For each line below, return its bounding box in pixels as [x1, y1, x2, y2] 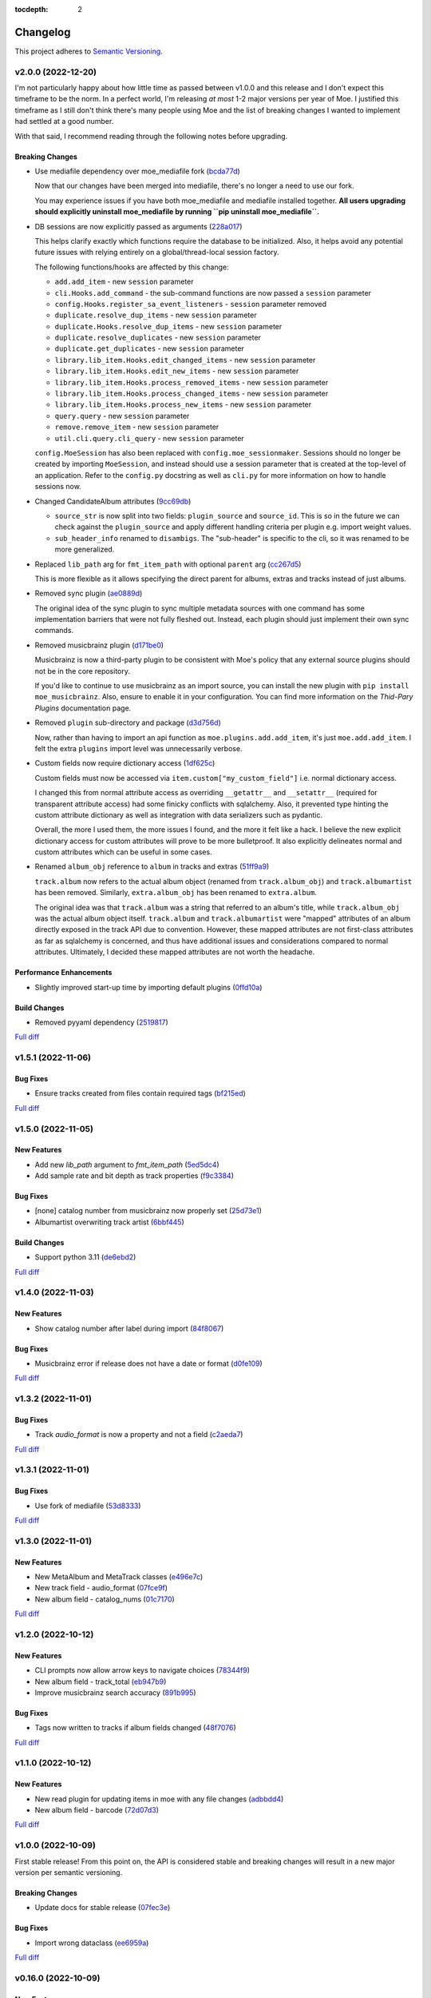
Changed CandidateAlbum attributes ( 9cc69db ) [34, 496, 192, 506]
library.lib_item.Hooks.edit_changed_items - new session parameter [54, 355, 316, 364]
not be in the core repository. [34, 666, 131, 675]
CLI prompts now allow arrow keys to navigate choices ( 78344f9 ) [34, 1666, 251, 1675]
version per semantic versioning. [14, 1867, 123, 1877]
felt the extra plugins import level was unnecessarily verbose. [34, 743, 243, 753]
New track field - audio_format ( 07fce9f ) [34, 1583, 168, 1593]
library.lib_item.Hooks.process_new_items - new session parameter [54, 400, 312, 409]
